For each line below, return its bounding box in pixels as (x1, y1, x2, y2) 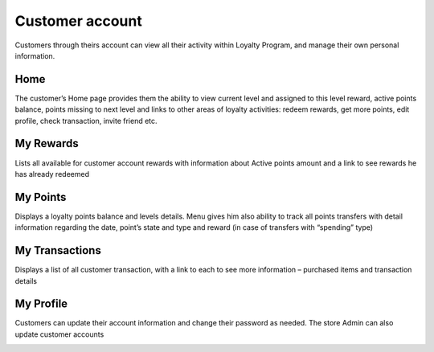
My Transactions (14, 244, 102, 257)
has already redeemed (14, 169, 90, 178)
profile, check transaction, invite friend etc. (14, 116, 158, 125)
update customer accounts (14, 329, 104, 339)
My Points (14, 190, 67, 204)
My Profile (14, 297, 68, 311)
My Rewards (14, 137, 80, 150)
